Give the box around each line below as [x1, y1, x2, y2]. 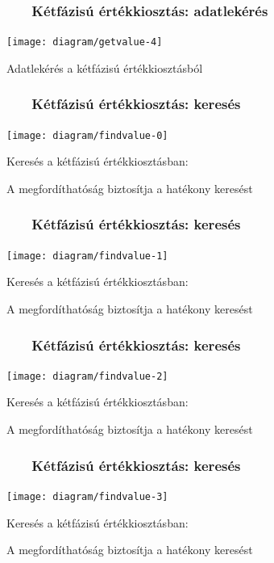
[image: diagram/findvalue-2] [6, 370, 168, 382]
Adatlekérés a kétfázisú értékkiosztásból [6, 59, 203, 76]
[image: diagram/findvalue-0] [6, 129, 168, 141]
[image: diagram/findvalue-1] [6, 250, 168, 262]
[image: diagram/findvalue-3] [6, 490, 168, 502]
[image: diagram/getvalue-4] [6, 36, 163, 48]
